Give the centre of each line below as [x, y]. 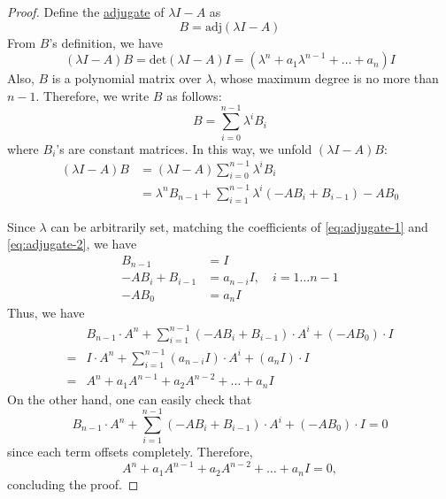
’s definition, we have [106, 42]
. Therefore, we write [92, 95]
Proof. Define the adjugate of [86, 12]
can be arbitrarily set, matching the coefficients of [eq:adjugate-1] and [239, 226]
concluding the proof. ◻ [73, 484]
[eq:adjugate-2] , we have [72, 244]
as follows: [194, 95]
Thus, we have [46, 313]
